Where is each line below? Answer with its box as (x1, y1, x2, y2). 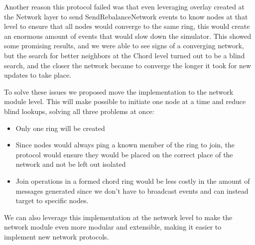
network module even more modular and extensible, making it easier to (4, 222, 222, 232)
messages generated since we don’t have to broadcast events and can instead (15, 185, 249, 196)
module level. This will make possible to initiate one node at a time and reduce (4, 96, 246, 107)
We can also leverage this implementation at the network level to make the (4, 212, 233, 222)
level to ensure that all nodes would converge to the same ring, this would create (4, 21, 250, 31)
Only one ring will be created (15, 122, 105, 133)
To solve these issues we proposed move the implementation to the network (4, 86, 234, 97)
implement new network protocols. (4, 231, 109, 242)
